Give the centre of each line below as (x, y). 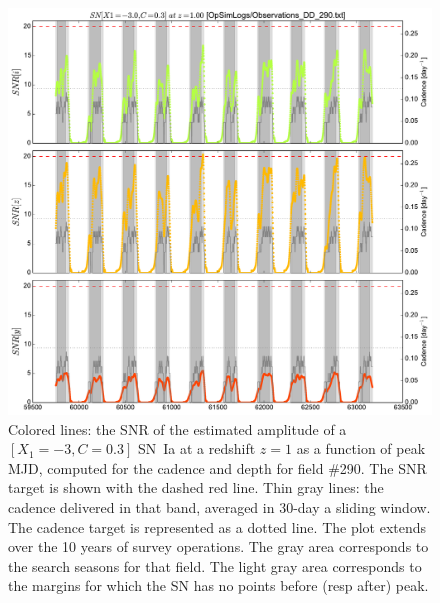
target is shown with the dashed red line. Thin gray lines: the (196, 487)
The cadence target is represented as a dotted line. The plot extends (217, 526)
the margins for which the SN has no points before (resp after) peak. (218, 585)
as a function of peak (361, 448)
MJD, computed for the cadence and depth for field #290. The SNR (217, 467)
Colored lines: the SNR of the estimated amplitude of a (177, 428)
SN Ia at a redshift (196, 448)
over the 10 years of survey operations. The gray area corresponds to (218, 546)
